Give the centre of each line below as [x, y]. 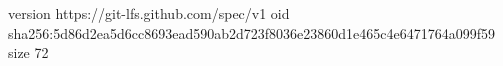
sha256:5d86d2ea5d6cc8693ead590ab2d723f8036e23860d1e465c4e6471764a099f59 [251, 32]
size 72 [28, 52]
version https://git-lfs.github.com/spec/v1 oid [149, 13]
